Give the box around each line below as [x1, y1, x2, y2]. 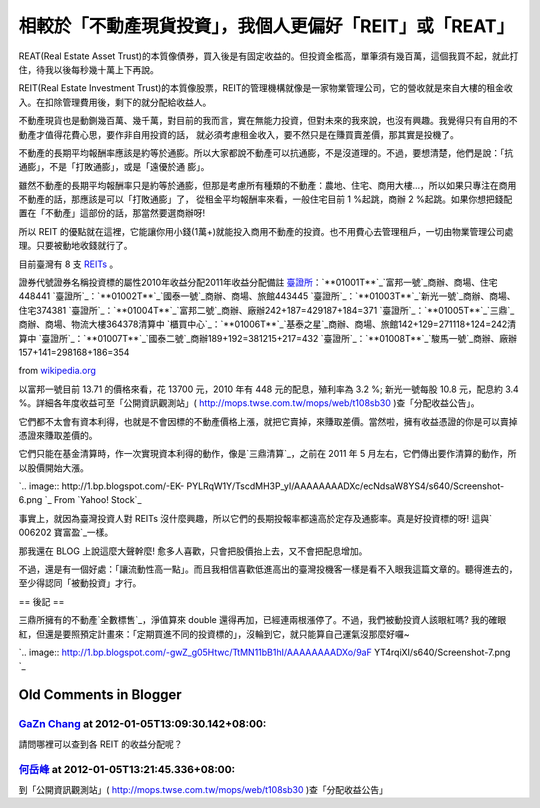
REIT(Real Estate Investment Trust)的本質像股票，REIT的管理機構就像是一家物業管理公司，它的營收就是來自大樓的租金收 [18, 82, 514, 94]
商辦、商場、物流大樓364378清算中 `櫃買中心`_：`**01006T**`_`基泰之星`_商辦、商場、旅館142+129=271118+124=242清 [18, 318, 517, 330]
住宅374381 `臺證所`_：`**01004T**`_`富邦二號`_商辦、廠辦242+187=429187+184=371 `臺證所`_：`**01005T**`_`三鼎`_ [18, 304, 515, 316]
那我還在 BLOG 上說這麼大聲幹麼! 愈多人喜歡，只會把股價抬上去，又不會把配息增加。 [18, 545, 368, 557]
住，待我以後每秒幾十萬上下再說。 [18, 63, 159, 75]
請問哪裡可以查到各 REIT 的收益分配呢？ [18, 738, 184, 750]
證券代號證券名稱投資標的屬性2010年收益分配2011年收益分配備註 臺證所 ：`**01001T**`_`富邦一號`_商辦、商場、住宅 [18, 276, 499, 289]
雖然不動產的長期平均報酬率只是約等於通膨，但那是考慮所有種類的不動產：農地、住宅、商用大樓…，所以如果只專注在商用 [18, 179, 517, 191]
